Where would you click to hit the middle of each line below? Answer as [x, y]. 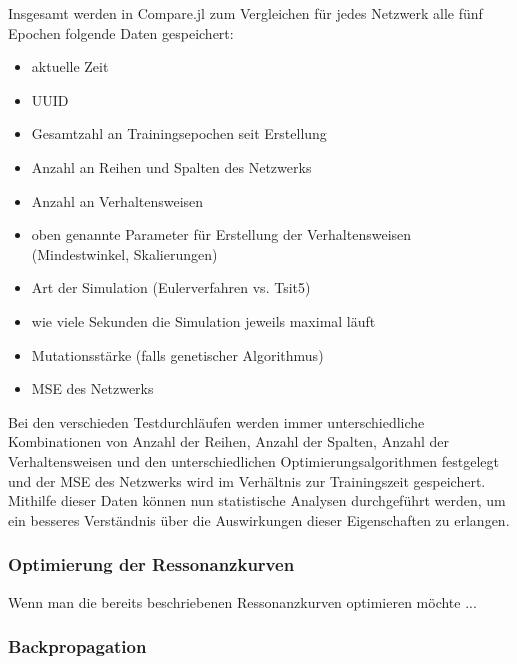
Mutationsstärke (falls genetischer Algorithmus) [177, 354]
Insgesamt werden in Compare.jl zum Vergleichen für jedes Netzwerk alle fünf [245, 13]
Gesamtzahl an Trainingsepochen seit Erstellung [179, 133]
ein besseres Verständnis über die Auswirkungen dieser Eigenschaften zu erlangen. [259, 519]
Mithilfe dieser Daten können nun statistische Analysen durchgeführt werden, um [257, 500]
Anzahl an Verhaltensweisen [117, 200]
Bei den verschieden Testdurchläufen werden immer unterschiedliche [216, 421]
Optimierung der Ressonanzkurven [151, 564]
